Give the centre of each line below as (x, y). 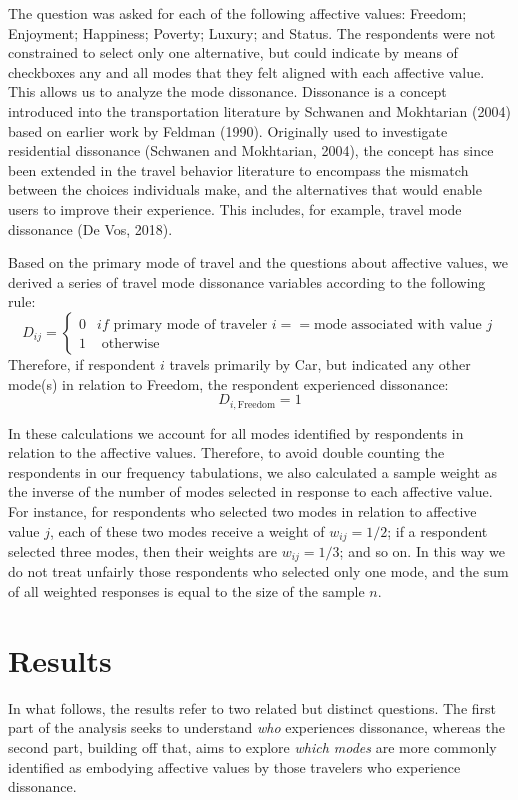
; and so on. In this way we (422, 550)
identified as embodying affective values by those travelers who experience (234, 766)
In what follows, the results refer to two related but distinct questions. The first (252, 707)
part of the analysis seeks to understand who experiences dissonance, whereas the (256, 727)
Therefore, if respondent (82, 363)
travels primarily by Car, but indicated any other (320, 363)
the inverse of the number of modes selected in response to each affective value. (250, 491)
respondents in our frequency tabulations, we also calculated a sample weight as (253, 471)
